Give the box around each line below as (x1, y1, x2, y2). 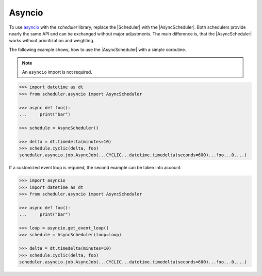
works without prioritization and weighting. (9, 38, 95, 44)
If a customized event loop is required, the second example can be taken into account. (9, 165, 182, 171)
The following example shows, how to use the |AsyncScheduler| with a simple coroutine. (9, 47, 186, 52)
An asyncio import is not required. (22, 69, 92, 75)
